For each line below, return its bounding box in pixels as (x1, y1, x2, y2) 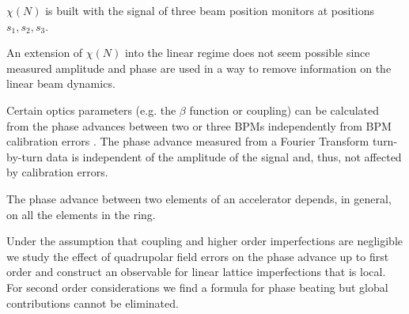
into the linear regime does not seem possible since (124, 44, 370, 61)
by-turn (6, 148, 43, 165)
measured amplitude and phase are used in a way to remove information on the (6, 59, 392, 76)
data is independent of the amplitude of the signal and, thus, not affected (46, 148, 402, 165)
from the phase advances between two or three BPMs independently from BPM (6, 117, 392, 134)
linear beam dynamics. (6, 75, 116, 92)
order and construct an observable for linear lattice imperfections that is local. (6, 263, 386, 280)
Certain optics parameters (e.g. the (6, 101, 176, 118)
